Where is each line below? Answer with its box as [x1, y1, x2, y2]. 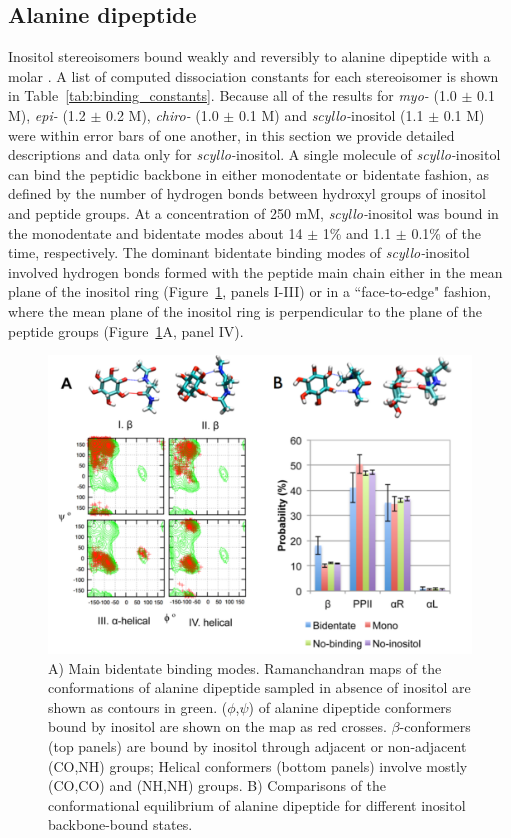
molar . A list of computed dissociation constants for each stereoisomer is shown [8, 65, 499, 86]
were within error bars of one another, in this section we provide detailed [8, 124, 455, 145]
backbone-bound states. [48, 814, 193, 835]
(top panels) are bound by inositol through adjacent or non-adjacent [48, 736, 467, 757]
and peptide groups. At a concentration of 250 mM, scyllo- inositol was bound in [8, 202, 499, 223]
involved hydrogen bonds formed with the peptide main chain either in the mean [8, 261, 503, 282]
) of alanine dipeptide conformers [248, 696, 452, 717]
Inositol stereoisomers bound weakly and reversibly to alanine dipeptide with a [8, 46, 491, 67]
